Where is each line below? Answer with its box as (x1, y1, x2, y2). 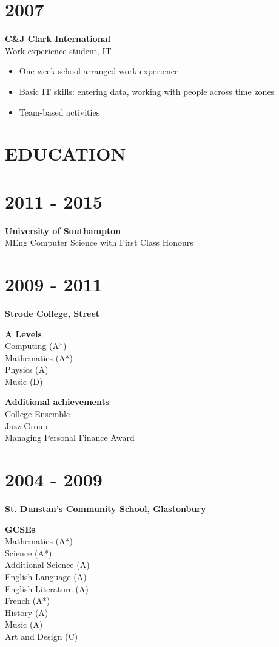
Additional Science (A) (5, 558, 90, 571)
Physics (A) (5, 363, 49, 376)
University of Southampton (5, 224, 121, 237)
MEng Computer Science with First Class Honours (5, 236, 193, 249)
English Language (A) (5, 570, 87, 583)
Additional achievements (5, 395, 110, 408)
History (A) (5, 606, 49, 618)
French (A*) (5, 594, 50, 607)
